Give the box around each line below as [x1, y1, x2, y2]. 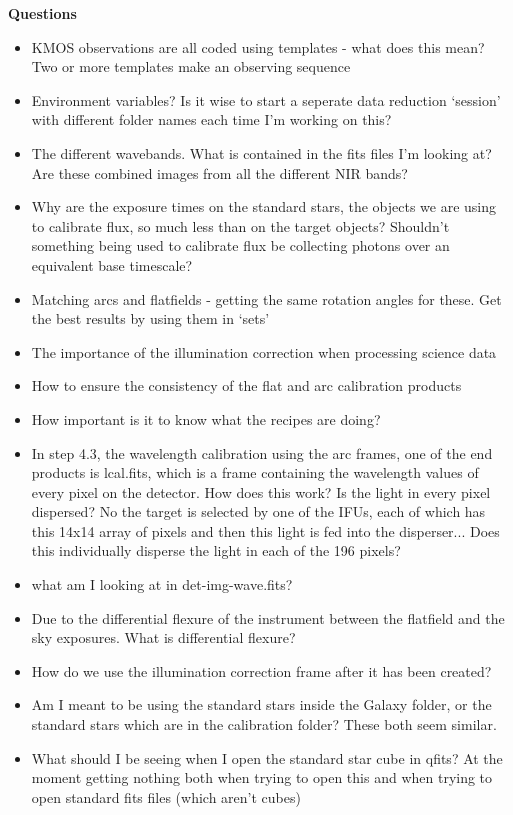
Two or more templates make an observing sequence [31, 56, 351, 77]
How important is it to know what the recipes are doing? [31, 408, 381, 429]
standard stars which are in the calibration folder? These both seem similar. [31, 714, 497, 735]
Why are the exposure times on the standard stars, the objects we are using [31, 196, 497, 217]
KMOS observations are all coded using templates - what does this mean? [31, 36, 485, 57]
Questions [8, 3, 77, 23]
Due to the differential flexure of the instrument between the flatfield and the [31, 607, 505, 628]
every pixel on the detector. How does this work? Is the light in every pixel [31, 481, 491, 502]
